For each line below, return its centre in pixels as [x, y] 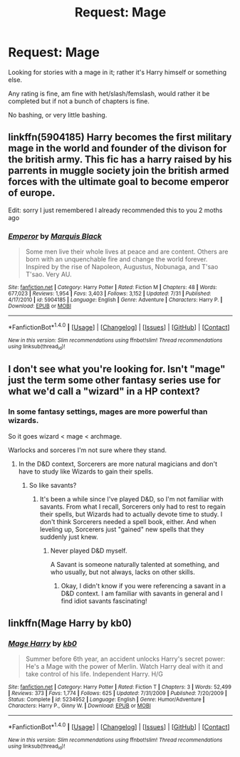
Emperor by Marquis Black [55, 236]
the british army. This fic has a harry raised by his [120, 160]
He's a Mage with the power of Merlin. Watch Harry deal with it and [124, 667]
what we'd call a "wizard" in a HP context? [104, 391]
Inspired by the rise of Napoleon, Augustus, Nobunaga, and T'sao [122, 267]
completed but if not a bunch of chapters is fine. [79, 101]
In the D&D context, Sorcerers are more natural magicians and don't [118, 464]
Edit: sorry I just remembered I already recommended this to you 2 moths [115, 210]
